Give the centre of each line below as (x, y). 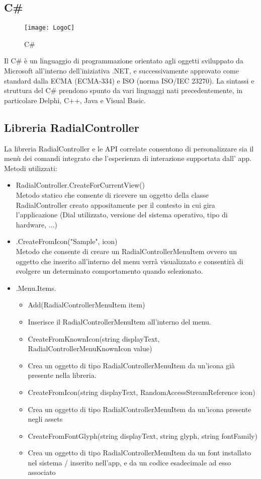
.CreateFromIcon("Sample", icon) (67, 241)
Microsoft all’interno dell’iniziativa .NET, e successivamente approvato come (121, 71)
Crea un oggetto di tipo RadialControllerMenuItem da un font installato (139, 453)
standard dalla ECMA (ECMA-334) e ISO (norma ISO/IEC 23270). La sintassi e (129, 80)
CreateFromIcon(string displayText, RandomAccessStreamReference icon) (142, 392)
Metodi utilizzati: (31, 168)
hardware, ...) (36, 224)
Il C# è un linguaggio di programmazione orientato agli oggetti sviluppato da (124, 61)
